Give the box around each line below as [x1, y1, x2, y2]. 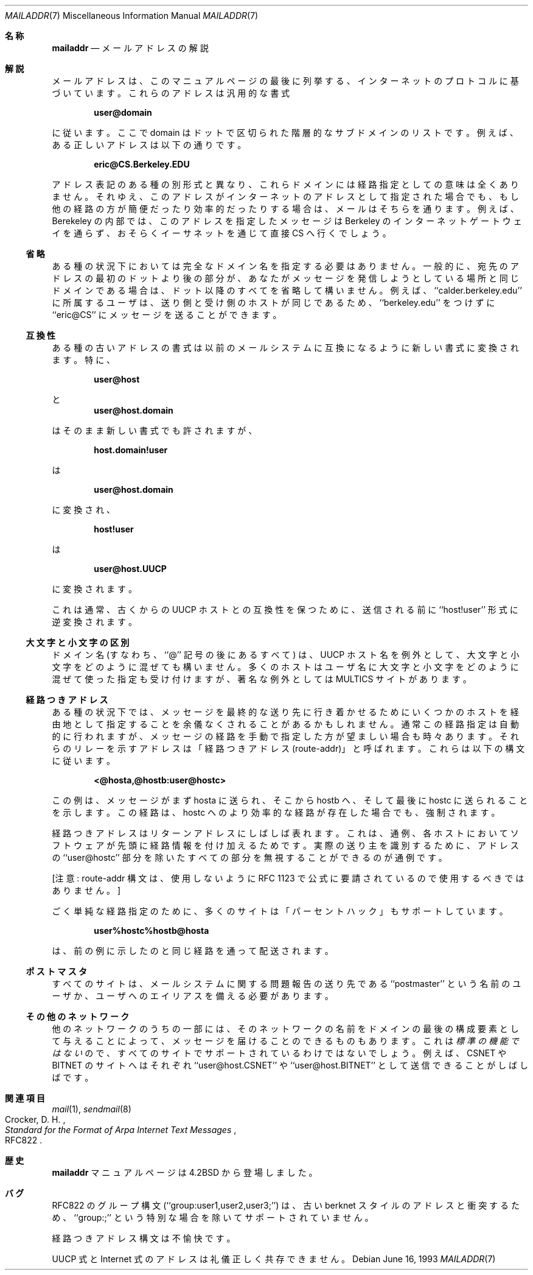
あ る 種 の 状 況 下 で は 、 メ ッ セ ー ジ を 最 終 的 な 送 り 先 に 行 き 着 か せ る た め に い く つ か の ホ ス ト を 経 [52, 707, 519, 717]
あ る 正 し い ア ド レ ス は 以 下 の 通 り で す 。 [52, 140, 246, 150]
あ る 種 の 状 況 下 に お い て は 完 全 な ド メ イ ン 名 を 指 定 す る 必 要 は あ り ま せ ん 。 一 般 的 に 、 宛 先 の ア [52, 261, 519, 271]
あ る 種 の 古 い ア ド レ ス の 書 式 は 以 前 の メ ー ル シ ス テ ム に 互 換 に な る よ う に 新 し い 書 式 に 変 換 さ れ [52, 342, 519, 353]
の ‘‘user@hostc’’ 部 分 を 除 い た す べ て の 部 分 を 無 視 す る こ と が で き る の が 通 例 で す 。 [52, 852, 447, 863]
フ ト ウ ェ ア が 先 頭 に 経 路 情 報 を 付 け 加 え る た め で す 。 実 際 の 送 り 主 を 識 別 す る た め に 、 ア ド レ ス [52, 840, 519, 850]
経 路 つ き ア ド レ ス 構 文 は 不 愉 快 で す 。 [52, 1233, 235, 1243]
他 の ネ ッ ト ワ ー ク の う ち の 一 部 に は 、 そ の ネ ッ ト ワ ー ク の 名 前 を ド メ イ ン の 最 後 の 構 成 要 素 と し [52, 1023, 519, 1034]
